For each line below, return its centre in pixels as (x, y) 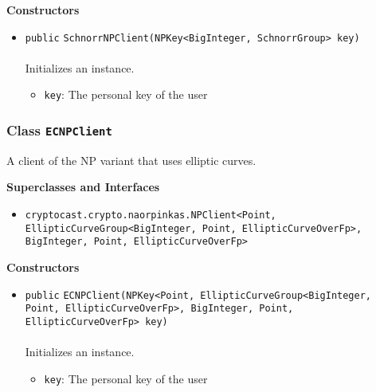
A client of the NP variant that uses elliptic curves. (131, 160)
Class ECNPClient (59, 130)
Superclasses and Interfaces (83, 187)
